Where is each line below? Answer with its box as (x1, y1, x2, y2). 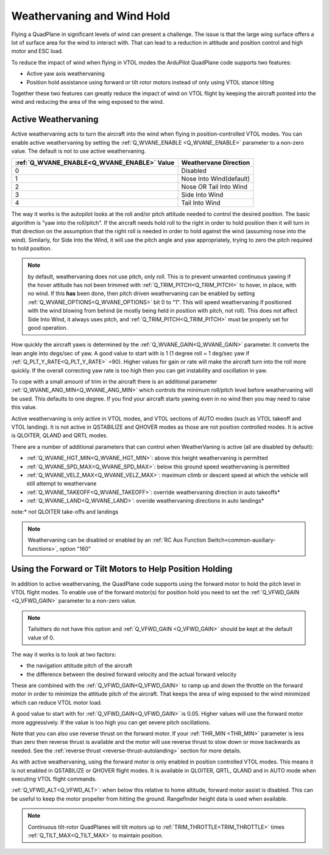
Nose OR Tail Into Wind (181, 183, 248, 191)
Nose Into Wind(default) (181, 175, 250, 183)
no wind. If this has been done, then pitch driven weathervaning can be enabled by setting (27, 290, 255, 297)
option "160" (59, 545, 91, 552)
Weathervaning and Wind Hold (11, 9, 171, 23)
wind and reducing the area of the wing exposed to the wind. (11, 98, 164, 106)
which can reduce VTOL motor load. (11, 699, 102, 706)
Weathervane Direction (181, 159, 250, 167)
